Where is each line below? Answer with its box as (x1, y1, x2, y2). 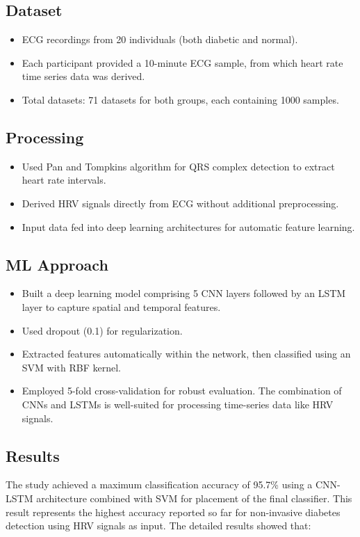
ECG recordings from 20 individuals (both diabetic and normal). (22, 32, 298, 47)
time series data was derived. (22, 69, 145, 83)
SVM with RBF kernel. (22, 360, 121, 374)
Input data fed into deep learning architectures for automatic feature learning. (22, 219, 355, 234)
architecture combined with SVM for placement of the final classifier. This (36, 490, 352, 505)
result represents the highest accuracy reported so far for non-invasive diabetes (6, 504, 341, 519)
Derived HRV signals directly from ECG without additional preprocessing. (22, 195, 339, 210)
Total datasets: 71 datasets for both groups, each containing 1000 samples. (22, 92, 339, 106)
